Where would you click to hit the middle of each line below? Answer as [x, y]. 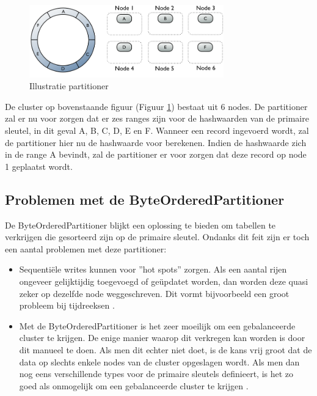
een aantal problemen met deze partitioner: [86, 248]
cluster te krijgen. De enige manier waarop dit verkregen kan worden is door [162, 338]
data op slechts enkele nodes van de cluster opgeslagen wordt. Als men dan [159, 361]
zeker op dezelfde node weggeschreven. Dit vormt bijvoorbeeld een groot [154, 293]
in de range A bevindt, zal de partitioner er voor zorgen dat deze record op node [156, 154]
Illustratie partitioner [69, 86]
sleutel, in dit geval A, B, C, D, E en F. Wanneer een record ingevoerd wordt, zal [157, 130]
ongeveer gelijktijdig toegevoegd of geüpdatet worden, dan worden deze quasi [164, 281]
